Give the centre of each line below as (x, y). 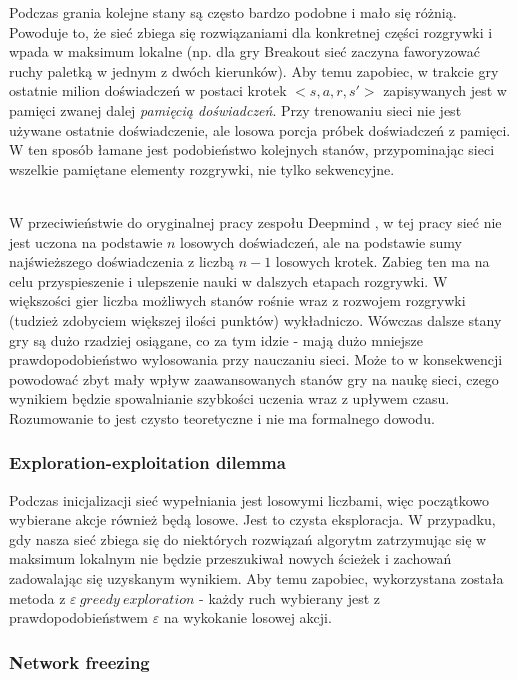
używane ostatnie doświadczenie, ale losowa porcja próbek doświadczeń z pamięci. (260, 129)
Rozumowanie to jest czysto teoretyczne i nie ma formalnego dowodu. (222, 417)
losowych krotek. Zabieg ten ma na (382, 261)
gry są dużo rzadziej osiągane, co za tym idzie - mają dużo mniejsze (216, 339)
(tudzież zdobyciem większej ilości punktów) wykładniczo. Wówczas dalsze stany (255, 319)
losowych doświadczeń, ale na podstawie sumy (321, 241)
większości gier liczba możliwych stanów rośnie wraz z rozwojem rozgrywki (237, 300)
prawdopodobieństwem (78, 617)
